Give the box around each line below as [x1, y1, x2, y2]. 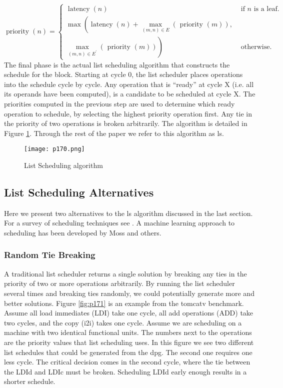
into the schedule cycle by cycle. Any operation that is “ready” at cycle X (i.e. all [4, 78, 254, 89]
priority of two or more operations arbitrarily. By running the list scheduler [4, 278, 235, 288]
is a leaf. [253, 5, 279, 13]
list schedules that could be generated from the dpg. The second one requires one [4, 346, 252, 357]
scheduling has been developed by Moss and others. [4, 227, 161, 237]
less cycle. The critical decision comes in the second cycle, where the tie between [4, 356, 250, 367]
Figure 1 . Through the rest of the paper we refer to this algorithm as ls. [4, 127, 224, 138]
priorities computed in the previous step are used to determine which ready [4, 98, 235, 108]
